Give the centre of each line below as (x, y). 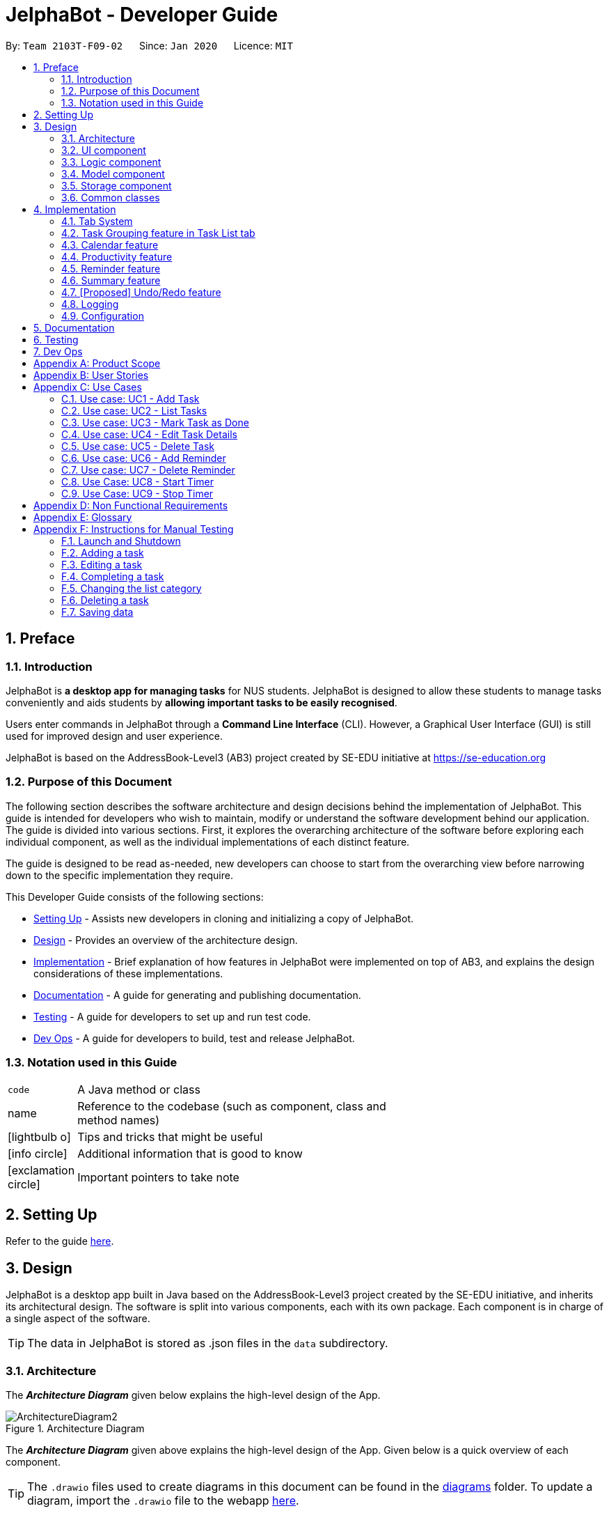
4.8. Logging (90, 304)
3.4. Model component (113, 173)
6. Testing (56, 339)
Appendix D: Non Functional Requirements (131, 505)
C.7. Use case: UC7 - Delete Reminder (148, 470)
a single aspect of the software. (78, 1319)
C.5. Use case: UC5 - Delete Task (138, 446)
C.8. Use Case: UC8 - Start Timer (138, 481)
